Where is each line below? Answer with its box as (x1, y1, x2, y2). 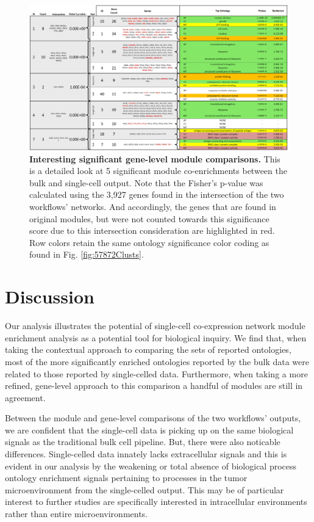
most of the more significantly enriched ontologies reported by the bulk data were (5, 355, 309, 368)
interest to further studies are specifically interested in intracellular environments (5, 495, 307, 508)
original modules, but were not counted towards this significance (29, 212, 269, 225)
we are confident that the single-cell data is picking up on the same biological (5, 423, 294, 436)
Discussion (5, 284, 95, 309)
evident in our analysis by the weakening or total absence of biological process (5, 459, 297, 472)
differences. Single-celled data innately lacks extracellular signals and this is (5, 448, 287, 460)
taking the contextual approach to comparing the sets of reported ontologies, (5, 343, 291, 356)
